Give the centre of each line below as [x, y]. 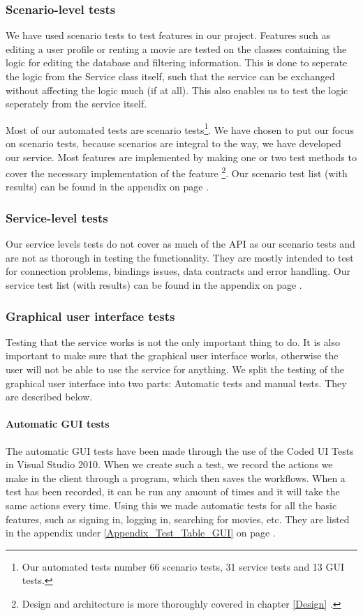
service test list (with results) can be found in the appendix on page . [154, 285]
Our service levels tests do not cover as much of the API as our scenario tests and [180, 244]
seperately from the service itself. [76, 104]
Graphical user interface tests [90, 316]
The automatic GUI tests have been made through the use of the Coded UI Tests [180, 450]
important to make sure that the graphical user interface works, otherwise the [172, 355]
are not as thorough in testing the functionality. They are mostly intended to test [180, 257]
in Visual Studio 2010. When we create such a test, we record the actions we [169, 464]
